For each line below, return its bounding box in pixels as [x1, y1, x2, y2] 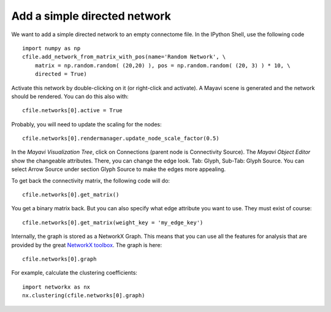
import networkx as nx [22, 283, 91, 291]
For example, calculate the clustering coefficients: [11, 269, 138, 276]
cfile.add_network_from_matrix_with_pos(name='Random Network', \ [22, 53, 226, 61]
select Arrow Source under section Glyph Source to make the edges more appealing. [11, 166, 226, 173]
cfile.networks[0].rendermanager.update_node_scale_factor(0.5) [22, 135, 220, 142]
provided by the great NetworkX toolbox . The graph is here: [11, 241, 162, 248]
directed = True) [34, 70, 87, 78]
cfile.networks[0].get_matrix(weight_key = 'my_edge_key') [22, 219, 204, 226]
